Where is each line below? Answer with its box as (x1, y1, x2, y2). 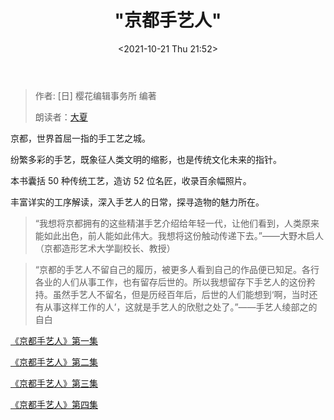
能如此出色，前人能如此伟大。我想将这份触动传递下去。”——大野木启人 (34, 229, 324, 241)
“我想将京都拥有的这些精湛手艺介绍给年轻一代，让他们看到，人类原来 (34, 217, 320, 229)
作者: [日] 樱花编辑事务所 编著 (34, 89, 157, 101)
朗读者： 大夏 (34, 111, 88, 123)
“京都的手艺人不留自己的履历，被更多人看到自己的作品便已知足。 (34, 263, 302, 275)
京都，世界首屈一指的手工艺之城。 (10, 132, 151, 144)
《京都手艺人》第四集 (10, 398, 98, 410)
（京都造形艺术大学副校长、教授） (34, 242, 176, 254)
